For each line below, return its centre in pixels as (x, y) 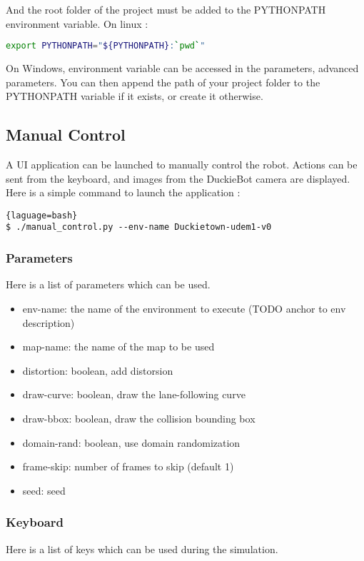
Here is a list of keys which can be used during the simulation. (142, 549)
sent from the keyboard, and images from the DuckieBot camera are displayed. (178, 178)
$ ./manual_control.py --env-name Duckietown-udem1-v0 (139, 227)
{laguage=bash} (42, 215)
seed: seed (44, 490)
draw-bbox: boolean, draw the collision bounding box (139, 418)
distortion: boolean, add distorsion (98, 370)
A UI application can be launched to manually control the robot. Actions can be (182, 165)
